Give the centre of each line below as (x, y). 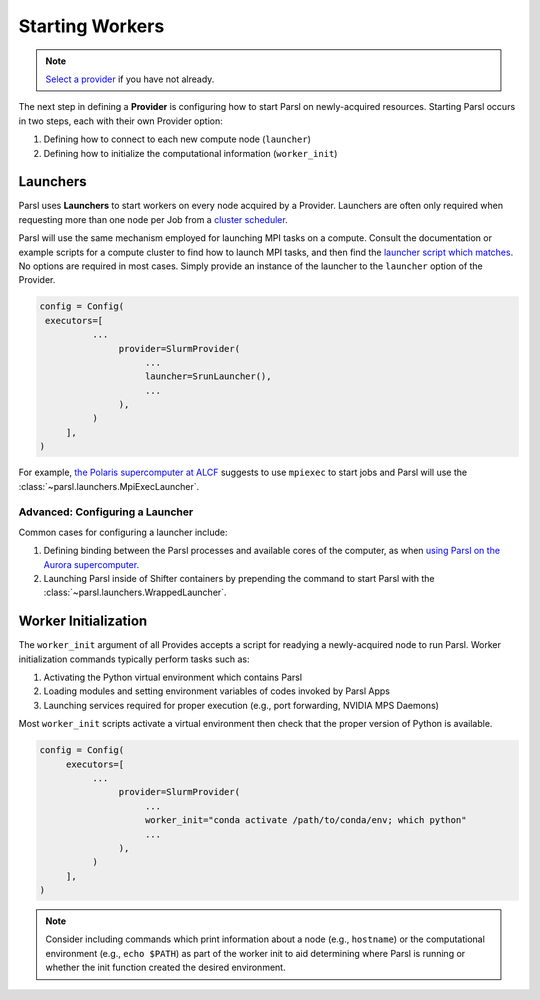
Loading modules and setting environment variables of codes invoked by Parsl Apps (216, 691)
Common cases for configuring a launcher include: (123, 532)
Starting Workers (91, 26)
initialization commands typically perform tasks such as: (134, 659)
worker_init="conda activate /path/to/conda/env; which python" (306, 820)
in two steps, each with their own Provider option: (121, 121)
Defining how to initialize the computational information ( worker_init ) (190, 153)
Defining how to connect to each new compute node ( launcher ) (177, 139)
